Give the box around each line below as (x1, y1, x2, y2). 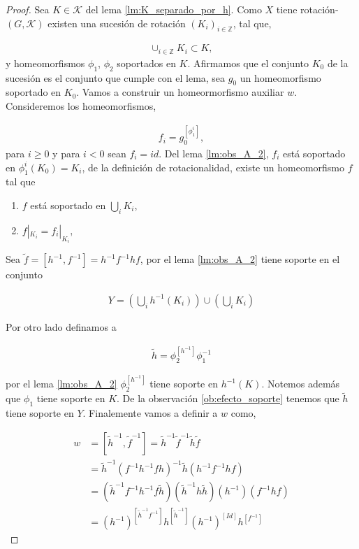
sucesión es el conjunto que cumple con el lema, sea (6, 70, 226, 85)
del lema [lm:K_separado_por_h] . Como (85, 2, 262, 16)
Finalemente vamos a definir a (89, 406, 218, 420)
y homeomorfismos (6, 55, 85, 70)
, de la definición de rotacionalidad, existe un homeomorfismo (82, 159, 345, 174)
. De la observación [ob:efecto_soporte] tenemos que (117, 391, 339, 406)
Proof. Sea (6, 2, 50, 16)
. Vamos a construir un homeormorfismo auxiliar (76, 85, 284, 99)
